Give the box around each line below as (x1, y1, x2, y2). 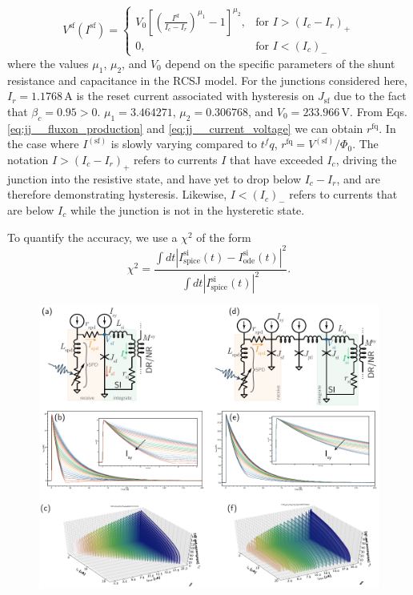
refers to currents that (289, 186, 398, 203)
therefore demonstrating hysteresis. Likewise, (7, 186, 227, 203)
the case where (7, 135, 79, 152)
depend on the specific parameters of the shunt (165, 54, 395, 71)
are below (7, 202, 54, 219)
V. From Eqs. (341, 103, 407, 119)
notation (7, 151, 49, 167)
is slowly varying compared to (110, 135, 258, 152)
